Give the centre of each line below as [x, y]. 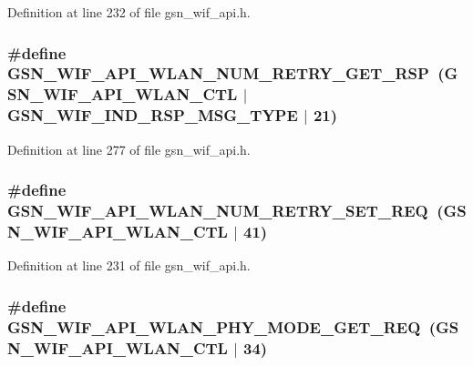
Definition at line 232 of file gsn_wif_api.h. [129, 12]
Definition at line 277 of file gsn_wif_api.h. [129, 149]
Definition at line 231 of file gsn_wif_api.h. [129, 265]
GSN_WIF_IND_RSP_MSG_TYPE [153, 115]
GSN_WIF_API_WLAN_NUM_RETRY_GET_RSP [218, 73]
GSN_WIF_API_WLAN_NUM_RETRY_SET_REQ [218, 211]
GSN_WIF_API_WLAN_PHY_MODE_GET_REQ [214, 326]
